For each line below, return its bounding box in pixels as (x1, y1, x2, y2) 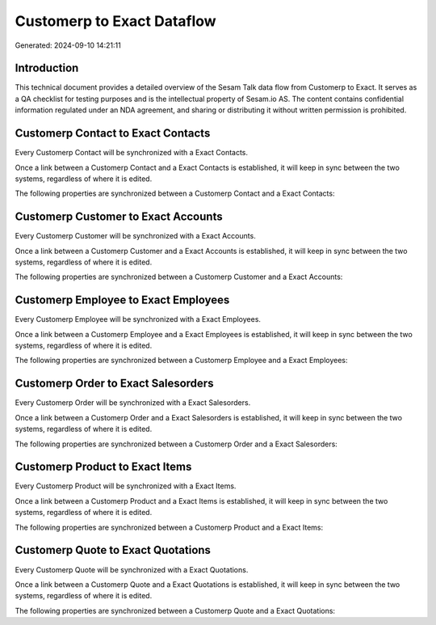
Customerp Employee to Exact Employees (15, 293, 230, 307)
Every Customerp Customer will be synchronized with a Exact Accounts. (15, 231, 256, 241)
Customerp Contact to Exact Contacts (15, 126, 211, 141)
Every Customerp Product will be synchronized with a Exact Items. (15, 481, 237, 491)
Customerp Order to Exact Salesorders (15, 377, 214, 391)
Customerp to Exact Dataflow (15, 12, 217, 30)
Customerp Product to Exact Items (15, 460, 192, 474)
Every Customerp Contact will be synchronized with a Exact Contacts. (15, 148, 249, 158)
